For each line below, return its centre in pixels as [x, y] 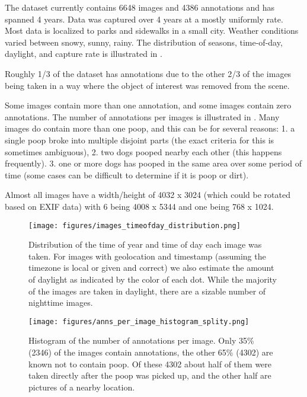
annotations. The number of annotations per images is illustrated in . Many [142, 116]
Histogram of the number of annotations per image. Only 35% [141, 340]
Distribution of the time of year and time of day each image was [145, 244]
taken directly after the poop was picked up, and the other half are [150, 375]
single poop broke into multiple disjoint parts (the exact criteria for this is [140, 140]
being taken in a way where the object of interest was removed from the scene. [147, 85]
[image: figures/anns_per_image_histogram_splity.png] [139, 321]
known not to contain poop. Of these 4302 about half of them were [150, 364]
